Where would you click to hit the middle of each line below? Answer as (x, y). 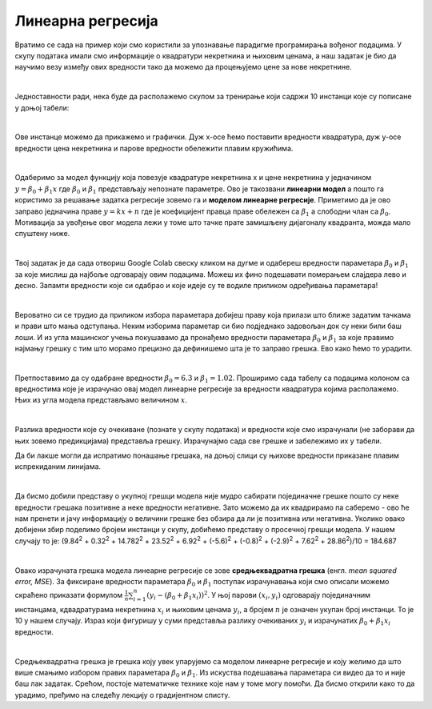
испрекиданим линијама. (58, 467)
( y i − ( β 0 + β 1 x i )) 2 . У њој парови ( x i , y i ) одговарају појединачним (259, 595)
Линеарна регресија (87, 21)
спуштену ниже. (42, 234)
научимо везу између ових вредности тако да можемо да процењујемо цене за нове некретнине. (183, 67)
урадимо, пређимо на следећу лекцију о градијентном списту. (122, 695)
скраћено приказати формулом (69, 595)
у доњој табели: (42, 107)
